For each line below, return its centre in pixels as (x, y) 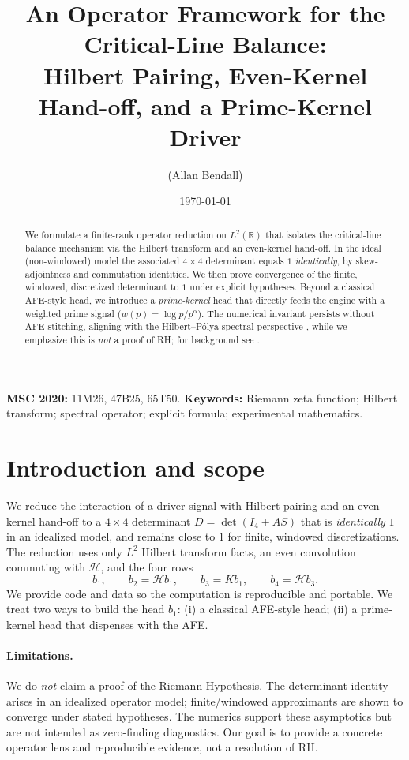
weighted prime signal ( (73, 313)
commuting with (46, 567)
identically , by (324, 261)
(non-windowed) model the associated (102, 261)
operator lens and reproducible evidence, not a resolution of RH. (162, 747)
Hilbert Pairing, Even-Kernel (205, 75)
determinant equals (245, 261)
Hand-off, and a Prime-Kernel (205, 105)
